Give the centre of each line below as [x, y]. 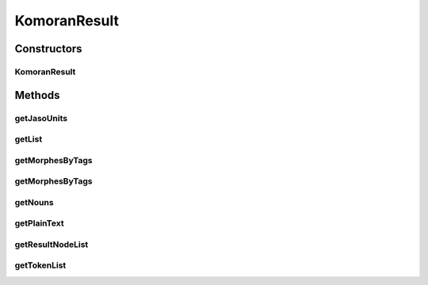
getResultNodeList [52, 244]
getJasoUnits [41, 118]
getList [29, 139]
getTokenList [40, 265]
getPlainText [39, 223]
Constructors [48, 49]
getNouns [34, 202]
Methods [37, 95]
